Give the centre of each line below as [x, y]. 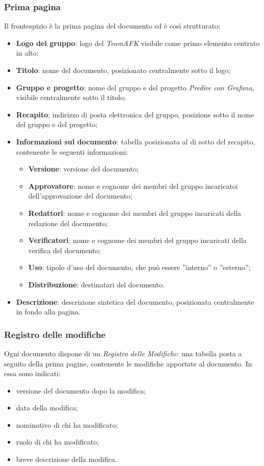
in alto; [27, 53]
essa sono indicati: [32, 373]
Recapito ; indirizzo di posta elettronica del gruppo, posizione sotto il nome [135, 114]
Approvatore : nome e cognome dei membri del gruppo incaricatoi [133, 186]
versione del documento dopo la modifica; [81, 390]
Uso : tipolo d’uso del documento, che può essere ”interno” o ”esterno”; [139, 267]
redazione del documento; [68, 223]
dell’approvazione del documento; [80, 196]
